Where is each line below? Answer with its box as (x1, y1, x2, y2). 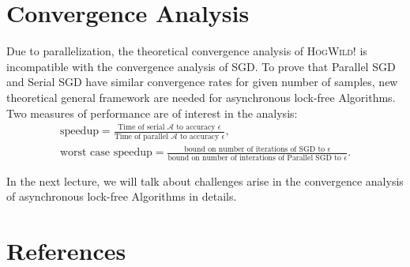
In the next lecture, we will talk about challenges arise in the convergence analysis (6, 172, 404, 189)
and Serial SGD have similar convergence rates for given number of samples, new (6, 73, 398, 90)
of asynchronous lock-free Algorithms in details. (6, 188, 237, 205)
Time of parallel (114, 132, 168, 141)
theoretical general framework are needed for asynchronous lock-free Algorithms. (6, 88, 396, 105)
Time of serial (118, 123, 165, 132)
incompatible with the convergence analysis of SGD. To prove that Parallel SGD (6, 58, 396, 74)
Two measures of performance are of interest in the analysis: (6, 104, 298, 121)
